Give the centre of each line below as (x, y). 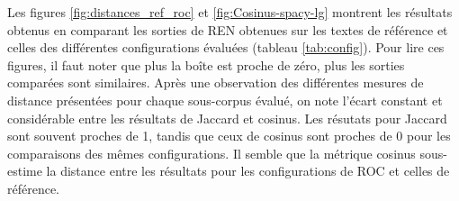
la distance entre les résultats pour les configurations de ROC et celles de (248, 171)
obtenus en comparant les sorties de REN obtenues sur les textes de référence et (228, 29)
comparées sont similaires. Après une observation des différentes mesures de (216, 82)
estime (25, 171)
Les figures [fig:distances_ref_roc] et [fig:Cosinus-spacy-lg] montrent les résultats (230, 12)
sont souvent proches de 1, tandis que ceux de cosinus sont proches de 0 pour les (229, 136)
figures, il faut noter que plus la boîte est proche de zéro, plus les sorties (206, 64)
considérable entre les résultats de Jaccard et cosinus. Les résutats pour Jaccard (227, 118)
